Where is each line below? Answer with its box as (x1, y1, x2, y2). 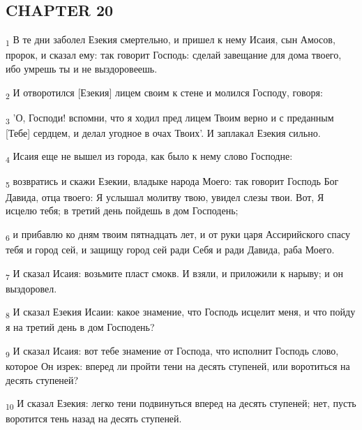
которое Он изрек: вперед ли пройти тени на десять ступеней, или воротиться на (6, 359, 350, 373)
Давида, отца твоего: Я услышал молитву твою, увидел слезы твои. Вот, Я (6, 189, 324, 204)
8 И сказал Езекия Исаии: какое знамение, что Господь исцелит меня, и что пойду (6, 304, 356, 321)
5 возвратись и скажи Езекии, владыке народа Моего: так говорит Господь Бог (6, 174, 339, 191)
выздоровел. (6, 281, 57, 295)
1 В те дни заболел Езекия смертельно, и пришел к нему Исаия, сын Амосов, (6, 32, 335, 48)
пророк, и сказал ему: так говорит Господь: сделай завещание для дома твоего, (6, 47, 342, 62)
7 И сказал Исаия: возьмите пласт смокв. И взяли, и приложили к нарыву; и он (6, 265, 343, 282)
